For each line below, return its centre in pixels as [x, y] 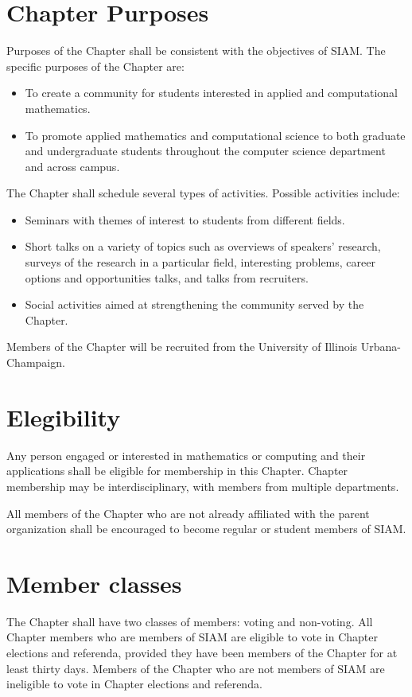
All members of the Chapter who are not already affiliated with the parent [188, 513]
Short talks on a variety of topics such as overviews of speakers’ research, [203, 246]
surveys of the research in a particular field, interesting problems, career [200, 262]
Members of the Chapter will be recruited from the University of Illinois [182, 347]
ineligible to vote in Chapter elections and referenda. [134, 684]
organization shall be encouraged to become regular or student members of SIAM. [206, 529]
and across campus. [72, 166]
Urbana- [381, 347]
